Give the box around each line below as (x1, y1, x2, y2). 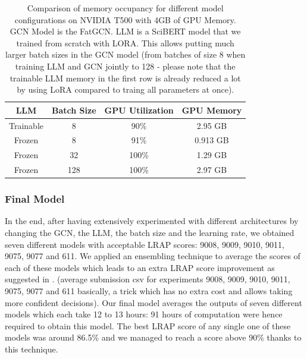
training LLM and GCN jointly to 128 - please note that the (15, 59, 236, 72)
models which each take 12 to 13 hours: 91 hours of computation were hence (5, 308, 283, 320)
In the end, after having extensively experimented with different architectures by (5, 215, 299, 227)
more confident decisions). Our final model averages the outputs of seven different (5, 296, 302, 308)
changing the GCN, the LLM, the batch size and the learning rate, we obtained (5, 226, 295, 239)
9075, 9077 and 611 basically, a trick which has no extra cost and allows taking (5, 285, 293, 297)
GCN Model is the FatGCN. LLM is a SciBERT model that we (10, 25, 241, 37)
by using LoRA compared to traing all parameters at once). (17, 83, 234, 96)
